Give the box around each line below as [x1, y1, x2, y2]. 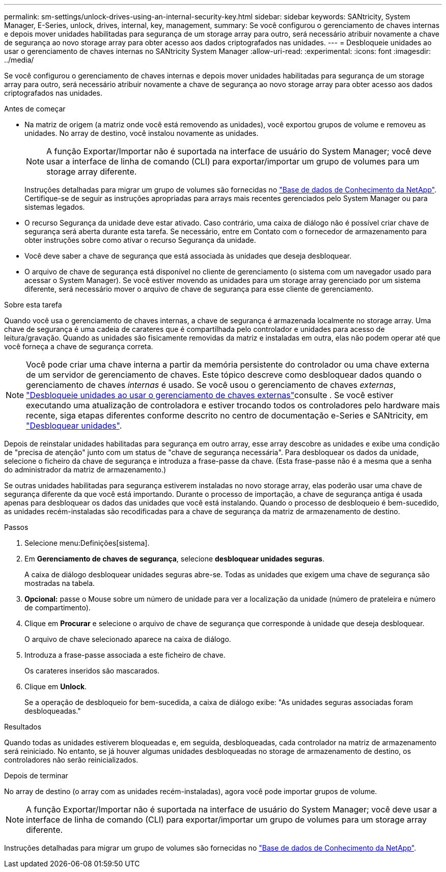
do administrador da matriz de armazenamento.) [4, 465, 166, 474]
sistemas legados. [24, 203, 85, 211]
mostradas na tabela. [24, 579, 95, 587]
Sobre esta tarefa [4, 300, 62, 309]
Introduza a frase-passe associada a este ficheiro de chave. [24, 651, 226, 659]
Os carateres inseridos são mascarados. [24, 666, 160, 675]
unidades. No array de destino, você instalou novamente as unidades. [24, 129, 259, 137]
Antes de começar [4, 104, 66, 113]
